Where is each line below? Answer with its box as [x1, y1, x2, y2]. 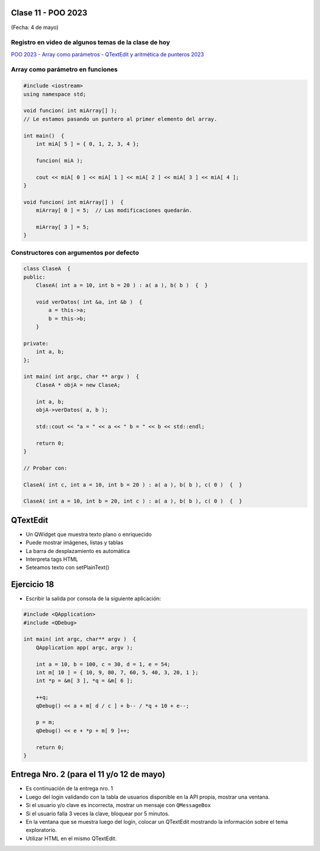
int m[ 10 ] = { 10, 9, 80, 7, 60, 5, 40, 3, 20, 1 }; [36, 669, 199, 676]
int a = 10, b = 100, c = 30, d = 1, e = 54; [36, 661, 171, 668]
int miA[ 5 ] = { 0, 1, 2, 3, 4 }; [36, 140, 139, 147]
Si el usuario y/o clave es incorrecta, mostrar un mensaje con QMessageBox [25, 802, 211, 809]
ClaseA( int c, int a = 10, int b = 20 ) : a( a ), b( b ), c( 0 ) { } [23, 481, 242, 488]
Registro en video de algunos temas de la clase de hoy [11, 39, 170, 47]
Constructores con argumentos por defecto [11, 248, 139, 256]
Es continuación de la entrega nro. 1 [25, 785, 113, 792]
